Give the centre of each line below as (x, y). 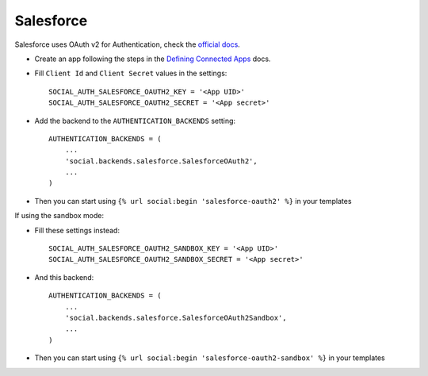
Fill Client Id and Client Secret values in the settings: (131, 73)
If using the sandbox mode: (59, 216)
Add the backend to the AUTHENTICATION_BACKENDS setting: (135, 121)
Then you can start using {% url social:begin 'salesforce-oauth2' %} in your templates (193, 201)
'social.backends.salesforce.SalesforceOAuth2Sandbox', (176, 318)
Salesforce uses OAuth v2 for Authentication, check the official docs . (128, 44)
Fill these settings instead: (77, 230)
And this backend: (64, 277)
